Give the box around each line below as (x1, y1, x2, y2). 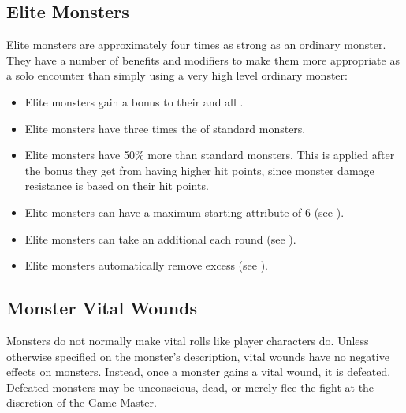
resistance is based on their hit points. (24, 177, 209, 194)
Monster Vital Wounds (6, 296, 198, 320)
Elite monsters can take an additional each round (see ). (24, 230, 296, 247)
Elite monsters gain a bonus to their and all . (24, 93, 244, 110)
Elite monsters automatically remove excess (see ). (24, 257, 268, 273)
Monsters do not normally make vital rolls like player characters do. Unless (6, 332, 369, 348)
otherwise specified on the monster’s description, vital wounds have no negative (6, 348, 389, 364)
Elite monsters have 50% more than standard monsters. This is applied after (24, 147, 395, 163)
